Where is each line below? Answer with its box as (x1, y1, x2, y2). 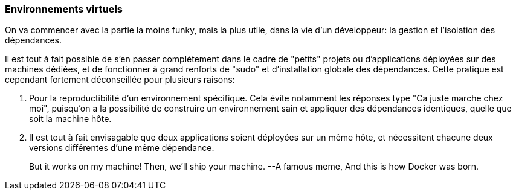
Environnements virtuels (5, 3, 123, 15)
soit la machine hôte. (29, 113, 112, 124)
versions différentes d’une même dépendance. (29, 142, 214, 153)
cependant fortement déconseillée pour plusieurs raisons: (5, 74, 235, 85)
